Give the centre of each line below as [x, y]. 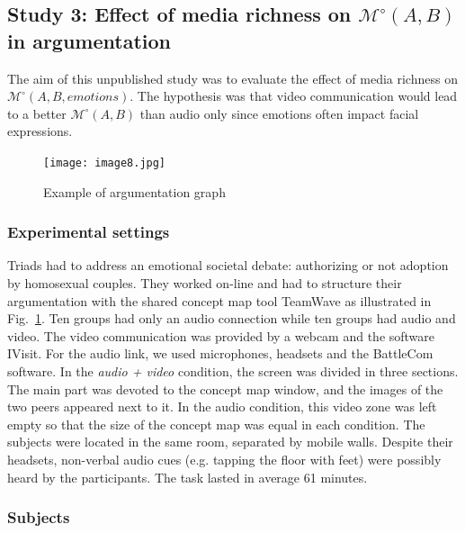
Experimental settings [89, 232]
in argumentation [89, 40]
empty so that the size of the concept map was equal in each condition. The [216, 424]
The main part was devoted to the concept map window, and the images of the [225, 388]
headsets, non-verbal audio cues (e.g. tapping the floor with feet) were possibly [224, 459]
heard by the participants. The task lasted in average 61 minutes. [188, 477]
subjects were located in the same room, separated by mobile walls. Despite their [230, 442]
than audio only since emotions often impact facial [279, 113]
